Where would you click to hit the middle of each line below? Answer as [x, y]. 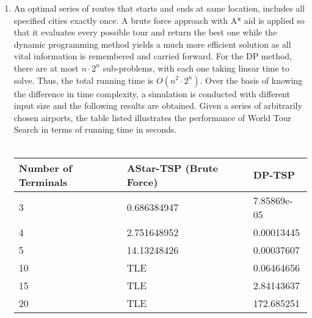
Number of [45, 168]
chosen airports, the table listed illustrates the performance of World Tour [152, 117]
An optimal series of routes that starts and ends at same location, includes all [159, 8]
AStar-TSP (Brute [172, 168]
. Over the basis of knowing [251, 80]
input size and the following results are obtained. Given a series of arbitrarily [158, 105]
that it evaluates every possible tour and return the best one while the [145, 32]
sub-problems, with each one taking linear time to [196, 68]
